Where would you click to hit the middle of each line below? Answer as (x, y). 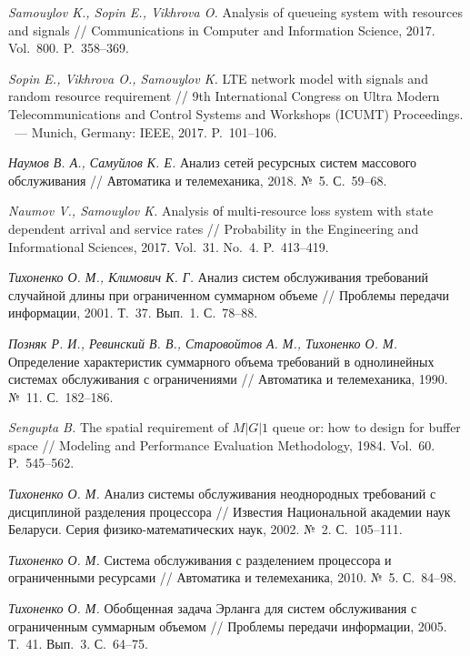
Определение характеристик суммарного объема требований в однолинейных (221, 361)
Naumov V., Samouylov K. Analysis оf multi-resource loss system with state (221, 211)
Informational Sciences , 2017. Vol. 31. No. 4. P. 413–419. (169, 246)
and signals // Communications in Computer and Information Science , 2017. (222, 30)
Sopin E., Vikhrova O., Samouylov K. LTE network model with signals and (218, 78)
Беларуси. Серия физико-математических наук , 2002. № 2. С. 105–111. (205, 529)
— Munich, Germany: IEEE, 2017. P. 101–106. (145, 131)
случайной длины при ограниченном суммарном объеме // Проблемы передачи (229, 294)
